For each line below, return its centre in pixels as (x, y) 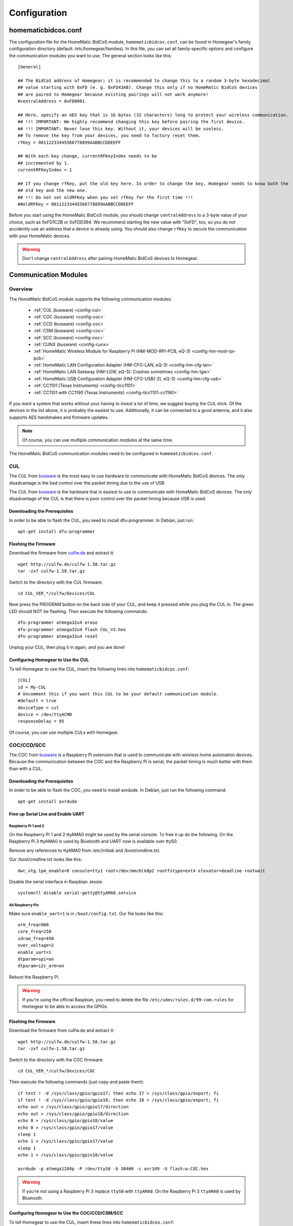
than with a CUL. (26, 768)
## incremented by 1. (44, 163)
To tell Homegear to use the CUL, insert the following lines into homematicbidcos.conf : (99, 669)
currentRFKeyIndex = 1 (45, 170)
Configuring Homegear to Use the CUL (49, 660)
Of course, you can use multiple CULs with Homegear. (64, 732)
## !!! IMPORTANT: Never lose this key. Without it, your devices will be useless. (121, 128)
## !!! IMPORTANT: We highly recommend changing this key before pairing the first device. (131, 122)
